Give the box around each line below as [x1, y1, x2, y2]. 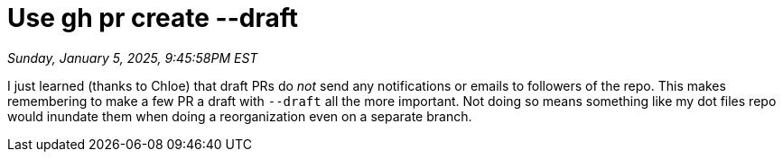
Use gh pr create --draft [7, 3, 299, 33]
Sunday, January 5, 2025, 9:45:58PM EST [7, 49, 258, 66]
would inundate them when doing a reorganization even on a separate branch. [7, 108, 472, 124]
